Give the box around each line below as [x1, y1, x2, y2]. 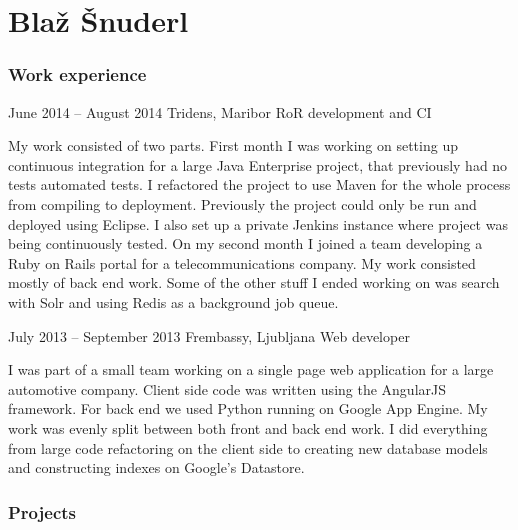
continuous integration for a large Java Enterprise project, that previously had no [8, 154, 508, 175]
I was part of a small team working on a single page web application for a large [8, 359, 494, 380]
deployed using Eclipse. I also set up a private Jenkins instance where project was [8, 213, 508, 234]
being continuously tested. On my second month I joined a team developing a [8, 233, 483, 254]
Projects [8, 499, 77, 524]
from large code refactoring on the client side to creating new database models [8, 437, 488, 458]
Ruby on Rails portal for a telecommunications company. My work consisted [8, 252, 476, 273]
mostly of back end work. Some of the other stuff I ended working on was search [8, 272, 500, 293]
